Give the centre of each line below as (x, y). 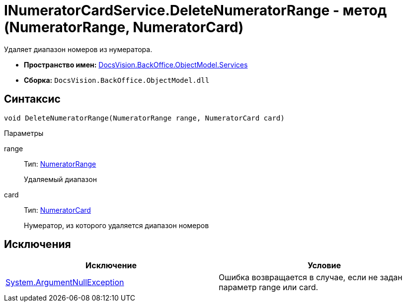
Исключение (111, 266)
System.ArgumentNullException (65, 282)
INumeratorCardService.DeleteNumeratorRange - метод (196, 10)
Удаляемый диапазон (60, 179)
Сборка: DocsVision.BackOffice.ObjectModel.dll (117, 80)
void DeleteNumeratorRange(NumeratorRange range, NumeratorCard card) (144, 118)
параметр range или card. (269, 287)
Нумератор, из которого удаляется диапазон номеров (117, 225)
